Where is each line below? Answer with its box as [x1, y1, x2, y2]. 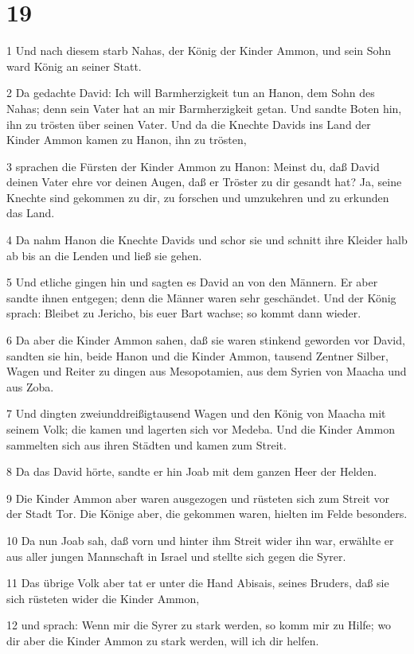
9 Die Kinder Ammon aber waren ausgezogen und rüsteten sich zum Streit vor [6, 489, 389, 506]
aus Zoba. [6, 378, 54, 395]
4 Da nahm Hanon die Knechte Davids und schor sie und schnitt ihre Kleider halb [6, 232, 408, 248]
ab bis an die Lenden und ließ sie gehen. [6, 247, 202, 263]
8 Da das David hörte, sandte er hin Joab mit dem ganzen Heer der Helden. [6, 463, 377, 480]
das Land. [6, 204, 55, 221]
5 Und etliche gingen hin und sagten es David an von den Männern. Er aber [6, 274, 378, 290]
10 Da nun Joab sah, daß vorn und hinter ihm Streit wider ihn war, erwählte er [6, 531, 394, 548]
